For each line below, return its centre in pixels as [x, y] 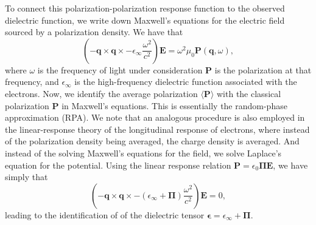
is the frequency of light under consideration [120, 69]
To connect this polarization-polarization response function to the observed [145, 8]
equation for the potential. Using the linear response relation [118, 165]
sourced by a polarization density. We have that [94, 32]
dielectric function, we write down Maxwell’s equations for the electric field [145, 20]
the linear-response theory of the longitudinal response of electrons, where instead [157, 129]
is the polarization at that [263, 69]
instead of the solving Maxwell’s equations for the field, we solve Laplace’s [143, 153]
